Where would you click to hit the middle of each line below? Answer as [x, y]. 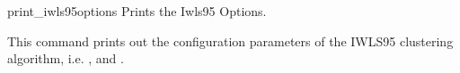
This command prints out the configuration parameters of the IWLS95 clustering [230, 41]
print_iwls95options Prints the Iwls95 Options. [137, 11]
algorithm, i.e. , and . [66, 58]
